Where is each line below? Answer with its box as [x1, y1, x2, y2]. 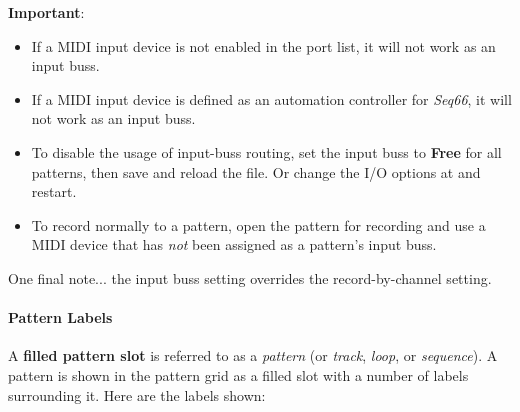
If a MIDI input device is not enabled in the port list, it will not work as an [31, 35, 496, 56]
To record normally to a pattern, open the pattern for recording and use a [31, 214, 486, 235]
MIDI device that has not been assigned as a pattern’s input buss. [31, 234, 437, 255]
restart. [31, 181, 77, 202]
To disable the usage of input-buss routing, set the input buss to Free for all [31, 141, 502, 162]
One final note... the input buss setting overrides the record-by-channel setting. [8, 267, 492, 288]
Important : [8, 2, 85, 22]
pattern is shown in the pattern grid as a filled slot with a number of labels [8, 364, 469, 385]
